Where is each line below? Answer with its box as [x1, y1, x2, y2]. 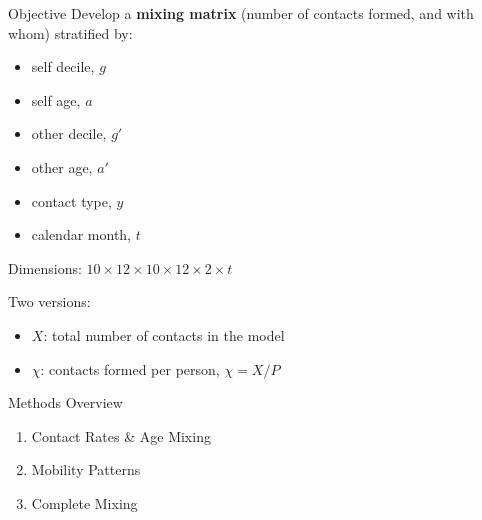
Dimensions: [8, 257, 82, 278]
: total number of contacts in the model [43, 324, 285, 345]
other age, [31, 156, 93, 177]
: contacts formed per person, [40, 358, 220, 379]
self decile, [31, 56, 95, 77]
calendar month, [31, 224, 132, 245]
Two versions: [8, 291, 91, 312]
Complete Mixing [31, 492, 138, 513]
